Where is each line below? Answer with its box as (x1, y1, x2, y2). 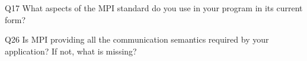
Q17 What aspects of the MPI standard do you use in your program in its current (5, 2, 303, 14)
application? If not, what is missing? (5, 44, 137, 57)
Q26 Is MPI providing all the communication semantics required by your (5, 33, 269, 46)
